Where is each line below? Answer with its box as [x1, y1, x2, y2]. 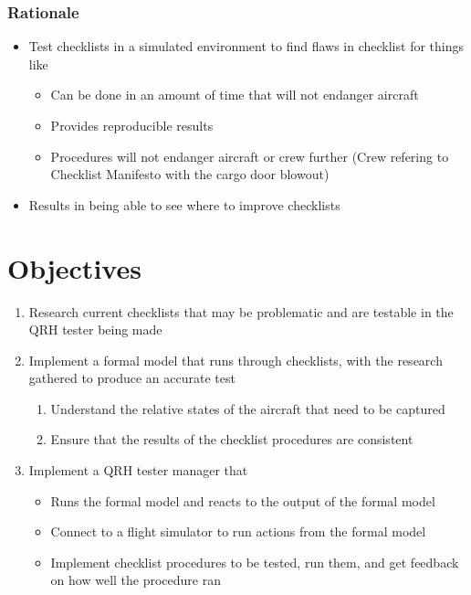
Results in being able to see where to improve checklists [28, 195, 340, 214]
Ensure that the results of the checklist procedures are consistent [50, 430, 413, 449]
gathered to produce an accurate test [28, 368, 235, 388]
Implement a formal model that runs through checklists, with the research [28, 350, 443, 369]
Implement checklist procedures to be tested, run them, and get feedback [50, 552, 459, 571]
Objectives [7, 249, 141, 286]
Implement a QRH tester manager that [28, 461, 248, 480]
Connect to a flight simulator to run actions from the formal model [50, 522, 426, 541]
